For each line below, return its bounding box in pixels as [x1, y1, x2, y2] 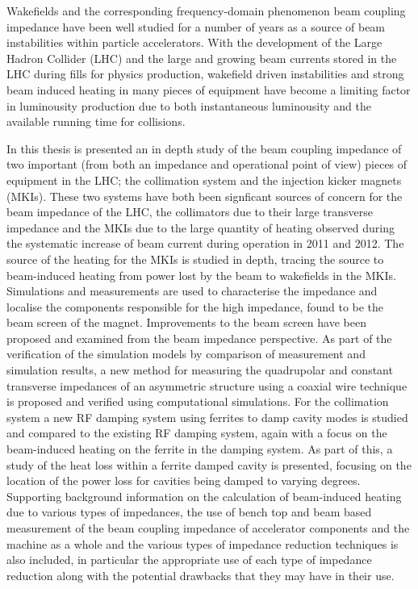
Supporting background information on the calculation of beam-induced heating [6, 487, 402, 504]
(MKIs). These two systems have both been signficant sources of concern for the [6, 187, 403, 204]
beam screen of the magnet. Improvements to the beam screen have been [6, 314, 366, 331]
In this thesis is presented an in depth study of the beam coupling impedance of [6, 140, 402, 157]
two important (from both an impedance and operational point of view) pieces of [6, 156, 408, 173]
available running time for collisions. [6, 113, 186, 130]
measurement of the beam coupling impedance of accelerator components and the [6, 520, 410, 536]
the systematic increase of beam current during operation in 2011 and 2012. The [6, 235, 404, 252]
